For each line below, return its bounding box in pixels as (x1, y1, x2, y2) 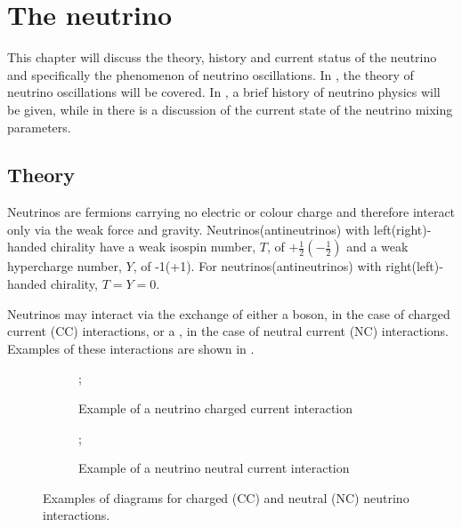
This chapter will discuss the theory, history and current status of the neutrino (7, 48, 437, 67)
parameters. (7, 117, 71, 136)
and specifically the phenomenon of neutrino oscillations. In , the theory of (7, 65, 414, 84)
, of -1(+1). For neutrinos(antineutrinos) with (133, 257, 382, 275)
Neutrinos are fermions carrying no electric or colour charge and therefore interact (7, 203, 456, 221)
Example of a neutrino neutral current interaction (78, 459, 350, 477)
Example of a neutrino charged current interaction (78, 399, 353, 418)
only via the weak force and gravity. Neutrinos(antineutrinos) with (7, 220, 370, 238)
